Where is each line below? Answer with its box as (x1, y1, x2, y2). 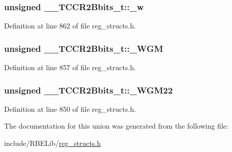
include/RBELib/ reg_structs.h (4, 138, 101, 148)
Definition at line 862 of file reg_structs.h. (4, 20, 136, 31)
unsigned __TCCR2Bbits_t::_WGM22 (4, 83, 173, 96)
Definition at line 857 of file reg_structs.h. (4, 62, 136, 73)
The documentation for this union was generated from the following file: (4, 120, 228, 131)
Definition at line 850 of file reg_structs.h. (4, 103, 136, 114)
